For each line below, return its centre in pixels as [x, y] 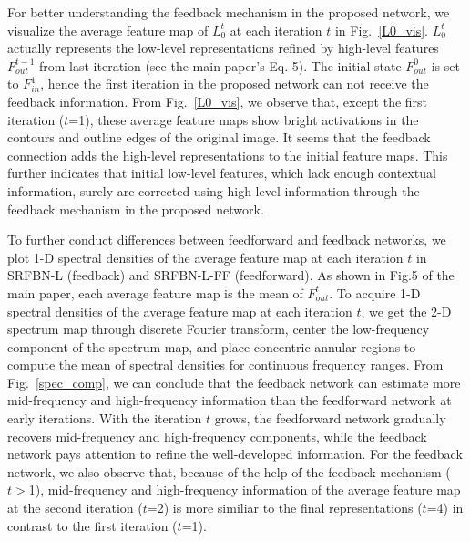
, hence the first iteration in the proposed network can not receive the [235, 83]
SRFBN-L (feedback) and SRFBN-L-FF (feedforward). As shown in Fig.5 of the [231, 275]
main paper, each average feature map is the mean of [155, 292]
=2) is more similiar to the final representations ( [285, 508]
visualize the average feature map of [108, 30]
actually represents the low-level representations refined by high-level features [223, 48]
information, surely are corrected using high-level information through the [214, 190]
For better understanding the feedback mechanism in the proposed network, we [229, 12]
